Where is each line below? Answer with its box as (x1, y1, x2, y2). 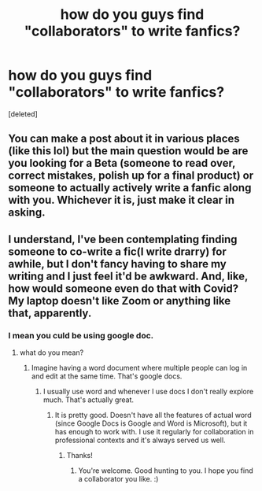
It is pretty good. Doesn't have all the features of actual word (54, 411, 252, 420)
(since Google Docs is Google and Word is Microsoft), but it (54, 419, 248, 428)
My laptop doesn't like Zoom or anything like (8, 293, 231, 308)
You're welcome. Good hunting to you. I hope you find (78, 466, 253, 475)
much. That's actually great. (42, 395, 135, 404)
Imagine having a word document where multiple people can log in (31, 364, 248, 373)
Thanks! (66, 451, 93, 460)
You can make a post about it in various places (8, 132, 240, 146)
